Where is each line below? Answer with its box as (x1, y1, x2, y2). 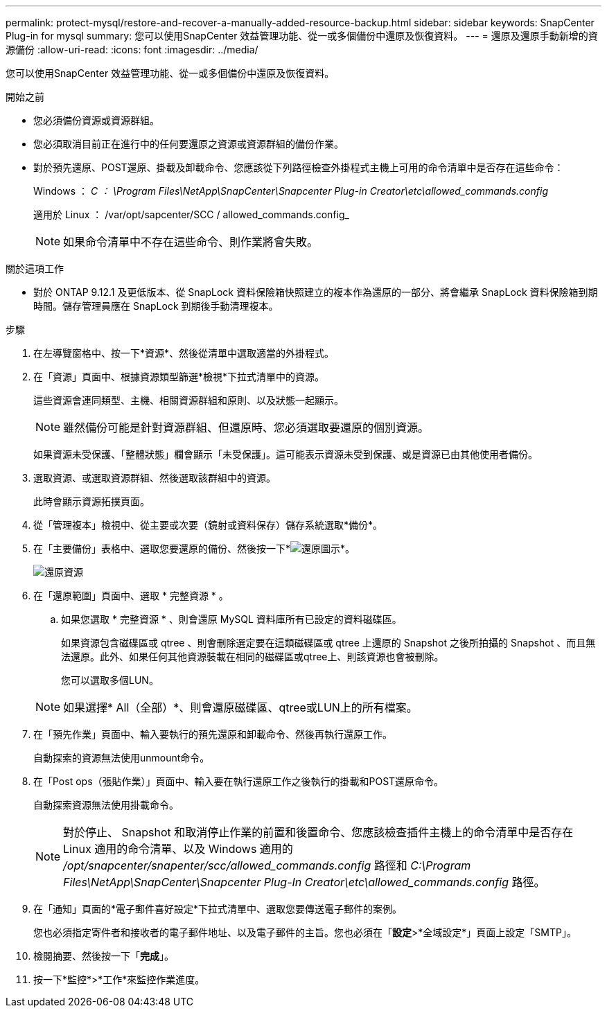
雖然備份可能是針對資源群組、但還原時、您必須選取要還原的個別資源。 (63, 421, 430, 434)
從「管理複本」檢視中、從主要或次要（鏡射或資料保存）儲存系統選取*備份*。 (33, 519, 383, 531)
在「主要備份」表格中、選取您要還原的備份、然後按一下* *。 (33, 543, 355, 554)
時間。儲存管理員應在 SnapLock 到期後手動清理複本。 (33, 300, 279, 312)
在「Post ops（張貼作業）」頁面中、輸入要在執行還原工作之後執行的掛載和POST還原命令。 (33, 775, 444, 787)
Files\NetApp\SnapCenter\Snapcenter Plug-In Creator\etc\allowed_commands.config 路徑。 (63, 875, 545, 889)
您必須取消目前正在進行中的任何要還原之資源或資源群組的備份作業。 (33, 138, 344, 150)
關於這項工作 (6, 263, 64, 274)
